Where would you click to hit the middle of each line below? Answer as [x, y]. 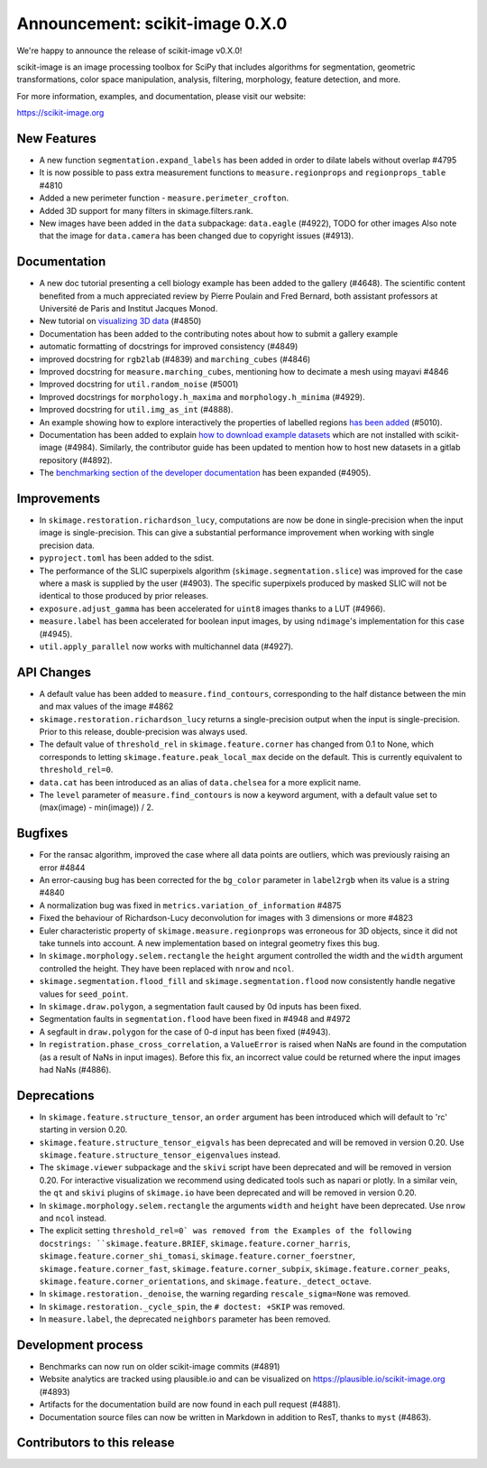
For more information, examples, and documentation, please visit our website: [161, 96]
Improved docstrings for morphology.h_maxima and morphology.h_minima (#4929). [202, 396]
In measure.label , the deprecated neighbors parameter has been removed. [185, 1319]
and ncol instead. [73, 1218]
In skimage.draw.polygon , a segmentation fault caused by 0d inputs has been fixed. [200, 1006]
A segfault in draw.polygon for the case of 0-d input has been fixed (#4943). [185, 1031]
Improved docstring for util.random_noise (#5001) [139, 385]
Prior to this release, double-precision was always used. [143, 732]
